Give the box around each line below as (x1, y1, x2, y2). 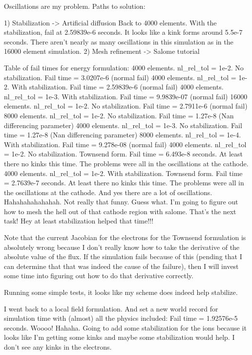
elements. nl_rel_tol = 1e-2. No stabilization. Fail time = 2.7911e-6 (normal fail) (4, 101, 248, 111)
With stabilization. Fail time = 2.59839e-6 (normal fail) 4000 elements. (11, 82, 224, 92)
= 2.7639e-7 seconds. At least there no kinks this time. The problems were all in (4, 177, 244, 188)
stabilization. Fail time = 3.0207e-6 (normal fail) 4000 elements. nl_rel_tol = (4, 72, 236, 82)
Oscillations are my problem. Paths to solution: (4, 1, 146, 11)
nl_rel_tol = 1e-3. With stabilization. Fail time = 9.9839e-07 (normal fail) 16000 (4, 91, 248, 101)
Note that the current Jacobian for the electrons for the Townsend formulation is (4, 232, 246, 243)
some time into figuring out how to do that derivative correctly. (4, 270, 193, 281)
